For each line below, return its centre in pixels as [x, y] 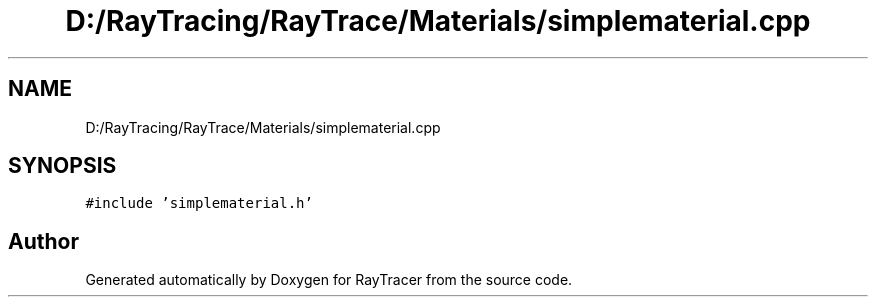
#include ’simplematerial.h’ [199, 203]
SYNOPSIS [62, 166]
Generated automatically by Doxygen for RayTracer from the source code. [329, 280]
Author [43, 241]
